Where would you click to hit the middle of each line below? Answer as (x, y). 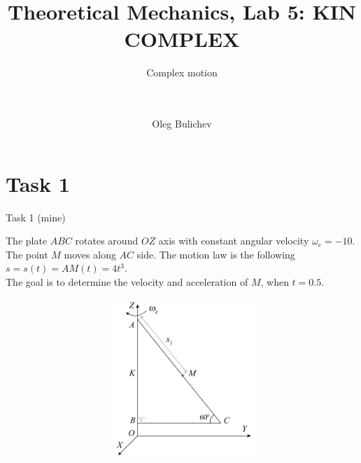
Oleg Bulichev (182, 124)
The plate (27, 241)
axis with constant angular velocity (234, 241)
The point (27, 254)
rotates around (107, 241)
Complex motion (182, 72)
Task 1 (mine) (36, 217)
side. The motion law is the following (216, 254)
